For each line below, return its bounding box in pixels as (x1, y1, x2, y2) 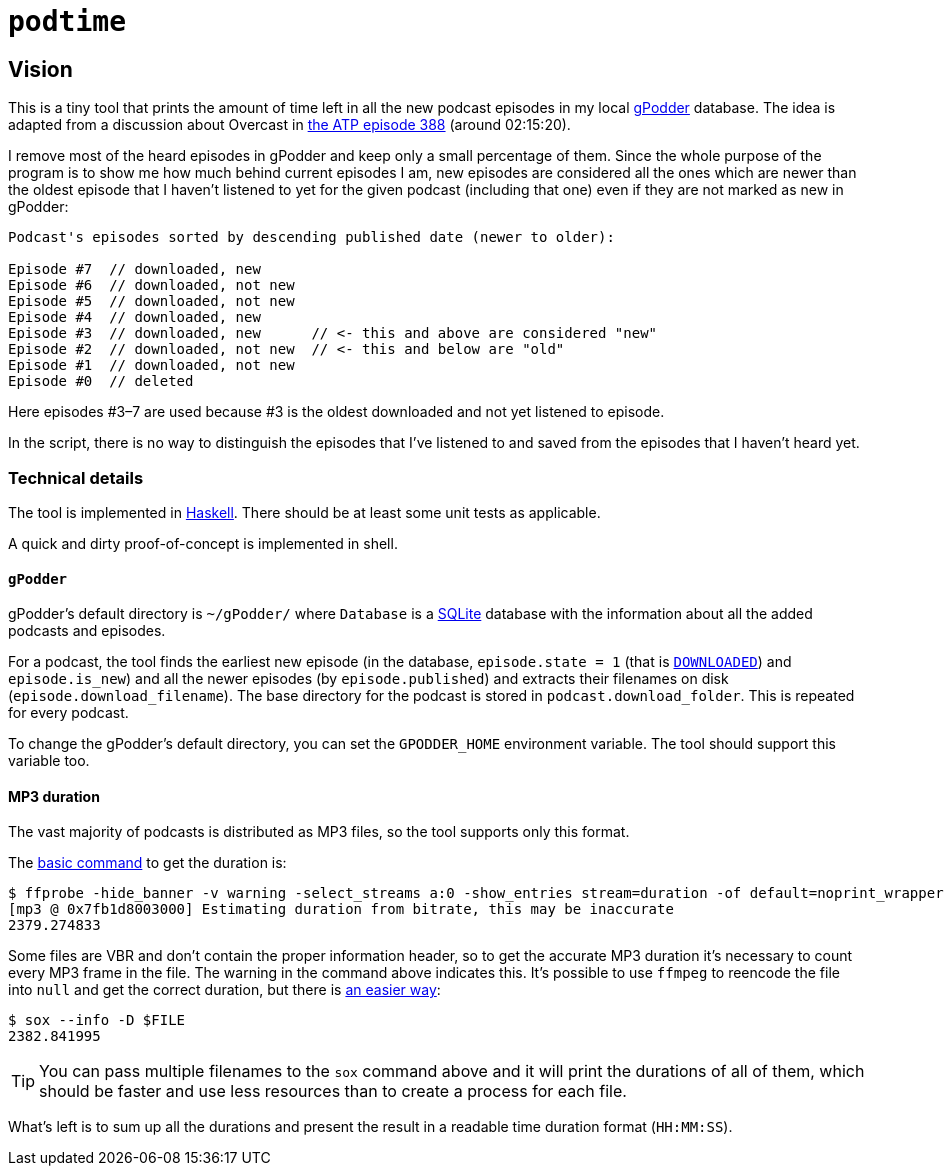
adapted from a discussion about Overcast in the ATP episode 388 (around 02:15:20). (8, 116, 571, 134)
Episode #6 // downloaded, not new (8, 277, 295, 294)
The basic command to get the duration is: (8, 854, 287, 872)
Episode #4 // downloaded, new (8, 309, 261, 326)
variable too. (8, 752, 90, 770)
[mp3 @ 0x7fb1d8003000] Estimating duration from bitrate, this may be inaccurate (8, 901, 674, 918)
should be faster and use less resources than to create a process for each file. (39, 1081, 627, 1102)
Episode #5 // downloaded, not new (8, 293, 295, 310)
